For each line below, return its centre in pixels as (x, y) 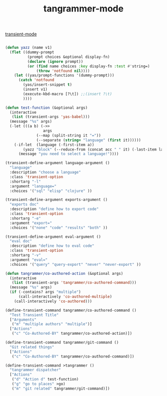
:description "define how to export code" (54, 209)
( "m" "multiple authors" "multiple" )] (52, 324)
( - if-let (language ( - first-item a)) (54, 145)
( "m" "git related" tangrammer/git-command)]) (61, 389)
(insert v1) (36, 90)
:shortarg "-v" (25, 255)
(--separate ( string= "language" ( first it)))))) (89, 140)
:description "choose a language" (45, 173)
